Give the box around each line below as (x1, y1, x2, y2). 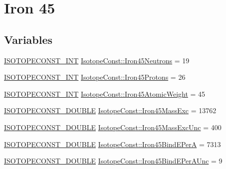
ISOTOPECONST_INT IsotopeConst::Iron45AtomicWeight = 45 (4, 88, 206, 99)
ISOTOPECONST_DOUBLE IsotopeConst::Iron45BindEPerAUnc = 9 (4, 156, 223, 166)
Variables (4, 31, 53, 47)
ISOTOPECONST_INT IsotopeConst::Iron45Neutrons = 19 (4, 55, 190, 65)
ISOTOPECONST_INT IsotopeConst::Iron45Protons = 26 (4, 72, 186, 82)
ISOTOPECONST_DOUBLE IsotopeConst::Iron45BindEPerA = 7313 (4, 139, 221, 149)
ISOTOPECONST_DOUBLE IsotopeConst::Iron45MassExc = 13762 (4, 105, 217, 116)
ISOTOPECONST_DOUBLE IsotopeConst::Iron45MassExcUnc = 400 (4, 122, 222, 132)
